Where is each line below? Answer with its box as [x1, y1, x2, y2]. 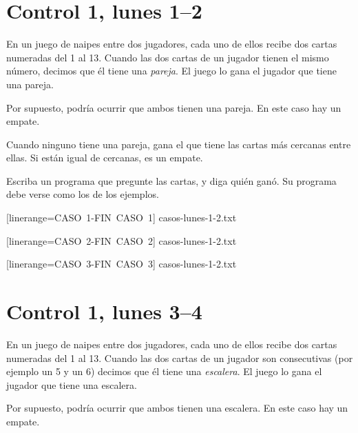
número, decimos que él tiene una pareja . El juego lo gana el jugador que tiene [6, 63, 337, 78]
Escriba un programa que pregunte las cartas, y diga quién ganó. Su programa [6, 173, 337, 188]
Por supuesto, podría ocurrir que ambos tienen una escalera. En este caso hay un [6, 401, 348, 415]
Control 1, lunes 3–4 [6, 297, 202, 325]
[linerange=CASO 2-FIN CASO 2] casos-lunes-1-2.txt [6, 233, 237, 248]
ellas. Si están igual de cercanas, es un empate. [6, 150, 203, 165]
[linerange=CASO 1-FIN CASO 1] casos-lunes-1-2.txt [6, 210, 237, 225]
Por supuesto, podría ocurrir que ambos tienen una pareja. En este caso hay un [6, 100, 341, 114]
